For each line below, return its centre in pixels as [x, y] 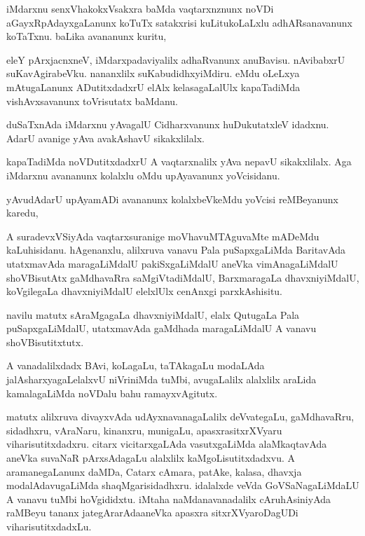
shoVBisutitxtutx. [45, 342]
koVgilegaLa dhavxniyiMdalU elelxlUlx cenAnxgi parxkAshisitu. [145, 291]
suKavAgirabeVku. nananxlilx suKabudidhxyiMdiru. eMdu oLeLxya [153, 73]
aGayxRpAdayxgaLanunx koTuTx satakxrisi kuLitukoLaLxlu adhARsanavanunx [179, 22]
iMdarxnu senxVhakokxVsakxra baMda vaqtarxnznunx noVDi [140, 8]
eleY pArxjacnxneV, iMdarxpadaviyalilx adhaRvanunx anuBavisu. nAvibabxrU [176, 59]
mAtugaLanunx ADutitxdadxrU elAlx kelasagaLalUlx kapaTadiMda [153, 87]
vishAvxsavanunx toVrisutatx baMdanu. [92, 101]
